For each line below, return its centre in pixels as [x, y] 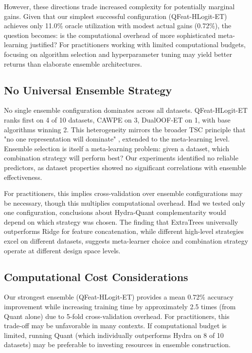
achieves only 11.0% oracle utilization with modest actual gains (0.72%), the [118, 26]
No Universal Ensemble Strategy [88, 90]
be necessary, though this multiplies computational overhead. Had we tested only [125, 203]
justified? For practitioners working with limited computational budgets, [138, 44]
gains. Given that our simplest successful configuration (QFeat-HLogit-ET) [116, 16]
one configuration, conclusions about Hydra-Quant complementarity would [115, 212]
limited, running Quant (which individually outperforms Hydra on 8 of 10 [114, 335]
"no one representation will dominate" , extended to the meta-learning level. [117, 139]
